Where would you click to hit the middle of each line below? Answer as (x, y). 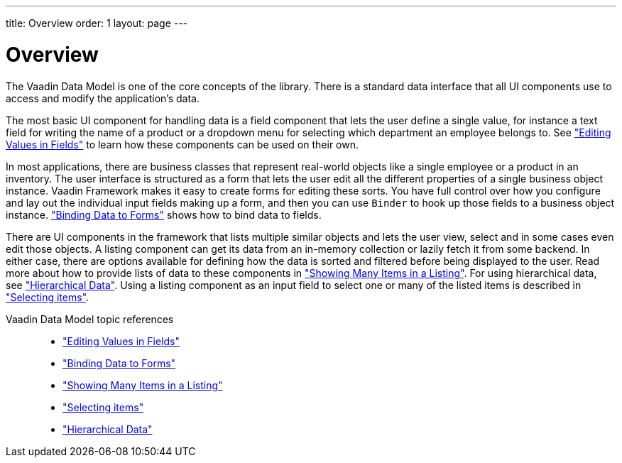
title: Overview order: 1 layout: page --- (97, 23)
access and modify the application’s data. (103, 98)
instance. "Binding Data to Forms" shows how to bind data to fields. (164, 214)
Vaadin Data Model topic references (90, 319)
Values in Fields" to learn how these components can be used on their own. (182, 144)
